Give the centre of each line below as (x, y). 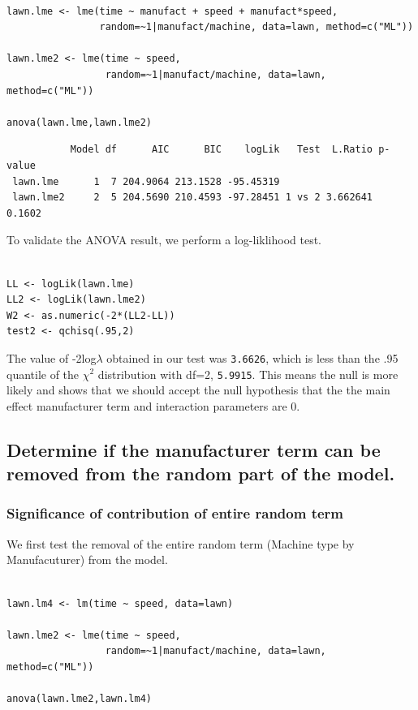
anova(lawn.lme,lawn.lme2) (79, 122)
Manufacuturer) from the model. (87, 559)
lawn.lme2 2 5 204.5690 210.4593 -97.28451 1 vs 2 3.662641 (193, 198)
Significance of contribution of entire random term (175, 513)
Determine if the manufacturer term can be (194, 449)
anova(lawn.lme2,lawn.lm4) (79, 699)
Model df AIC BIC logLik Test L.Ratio (222, 150)
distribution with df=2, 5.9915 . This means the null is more (248, 374)
